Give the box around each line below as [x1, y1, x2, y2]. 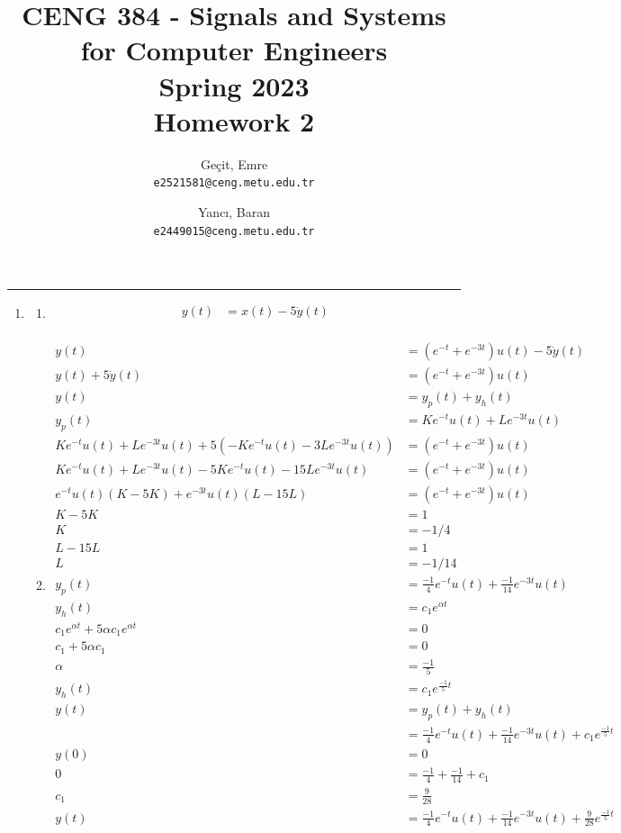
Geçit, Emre [200, 154, 268, 173]
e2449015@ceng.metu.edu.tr [153, 224, 315, 238]
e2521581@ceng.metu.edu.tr [153, 177, 315, 190]
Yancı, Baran [198, 202, 270, 221]
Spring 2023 [158, 67, 310, 104]
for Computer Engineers [80, 32, 388, 68]
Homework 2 [153, 102, 315, 139]
